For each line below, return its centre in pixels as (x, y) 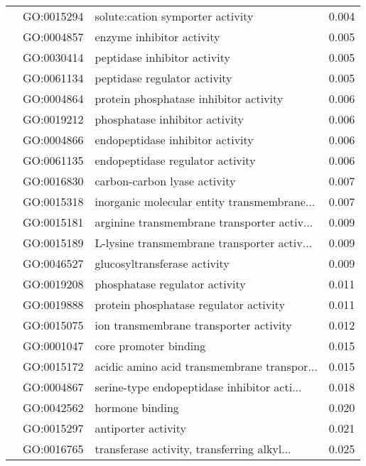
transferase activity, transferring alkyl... (193, 449)
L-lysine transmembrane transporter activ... (204, 243)
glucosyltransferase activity (162, 263)
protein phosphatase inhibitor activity (189, 98)
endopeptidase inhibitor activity (174, 140)
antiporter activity (141, 428)
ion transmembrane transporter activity (193, 325)
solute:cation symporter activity (174, 16)
